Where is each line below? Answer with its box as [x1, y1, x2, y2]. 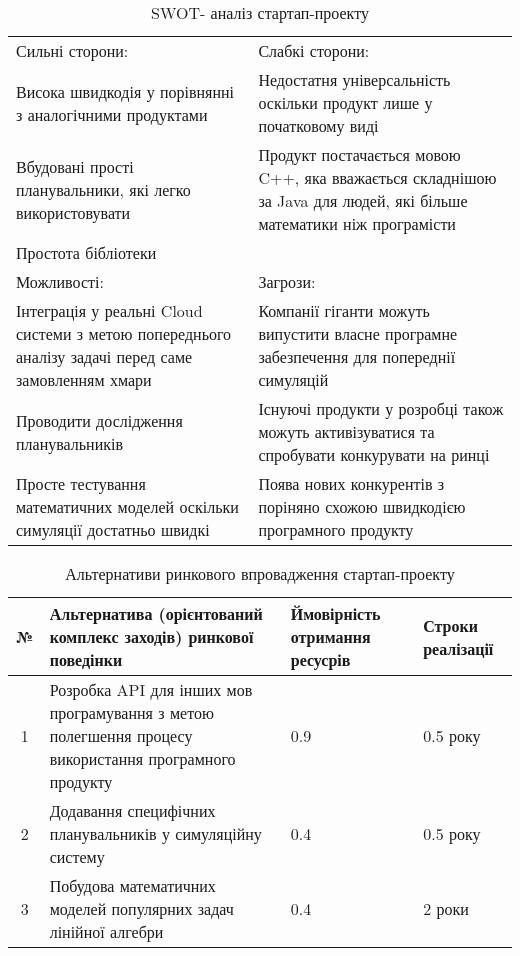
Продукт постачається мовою [258, 143, 461, 166]
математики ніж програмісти [258, 212, 456, 235]
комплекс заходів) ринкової [49, 625, 254, 648]
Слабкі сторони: [258, 39, 370, 62]
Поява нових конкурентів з [258, 472, 445, 495]
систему [49, 845, 105, 868]
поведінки [49, 648, 123, 671]
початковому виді [258, 114, 379, 137]
